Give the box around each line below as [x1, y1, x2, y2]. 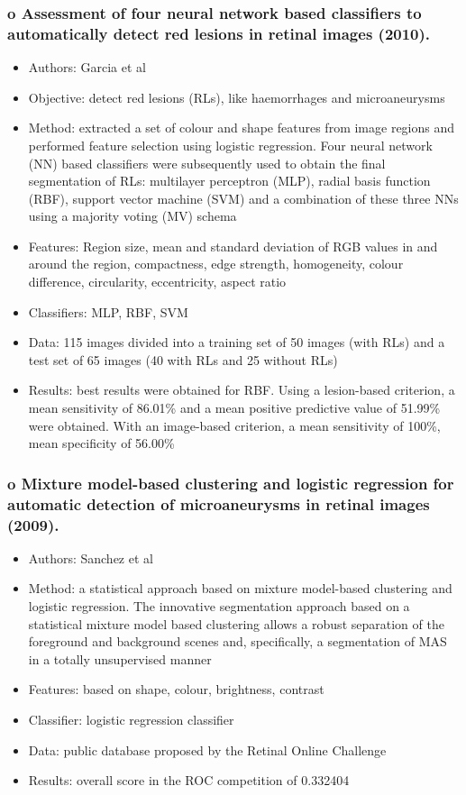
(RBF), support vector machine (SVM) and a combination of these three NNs [28, 188, 459, 207]
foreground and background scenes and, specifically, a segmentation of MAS [28, 632, 447, 651]
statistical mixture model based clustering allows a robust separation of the [28, 614, 444, 633]
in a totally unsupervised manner [28, 649, 212, 668]
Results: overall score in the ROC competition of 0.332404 [28, 771, 350, 790]
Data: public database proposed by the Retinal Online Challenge [28, 740, 387, 759]
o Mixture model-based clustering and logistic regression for [7, 471, 454, 494]
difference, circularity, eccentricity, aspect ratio [28, 272, 287, 291]
